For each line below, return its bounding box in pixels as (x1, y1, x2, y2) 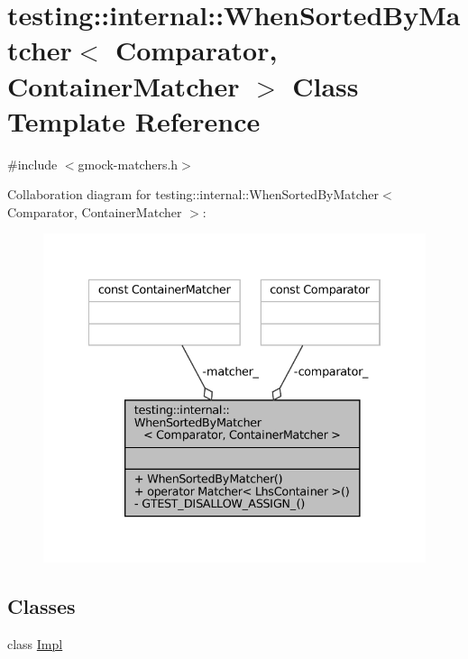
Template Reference (7, 102, 261, 139)
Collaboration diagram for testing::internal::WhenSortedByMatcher (7, 185, 380, 204)
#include (7, 154, 58, 173)
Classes (7, 591, 76, 619)
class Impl (7, 634, 63, 653)
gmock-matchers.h (78, 154, 179, 173)
